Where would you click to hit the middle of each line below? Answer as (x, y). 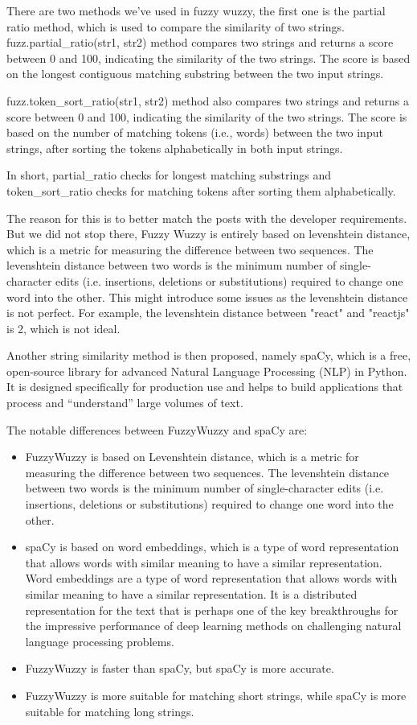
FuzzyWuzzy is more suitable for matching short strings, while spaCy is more (216, 695)
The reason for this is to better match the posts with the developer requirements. (207, 218)
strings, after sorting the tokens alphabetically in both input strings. (175, 148)
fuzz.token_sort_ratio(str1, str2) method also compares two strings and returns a (208, 100)
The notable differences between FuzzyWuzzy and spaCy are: (157, 429)
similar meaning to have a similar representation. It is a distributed (191, 594)
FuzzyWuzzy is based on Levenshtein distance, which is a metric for (192, 457)
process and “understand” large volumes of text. (125, 403)
